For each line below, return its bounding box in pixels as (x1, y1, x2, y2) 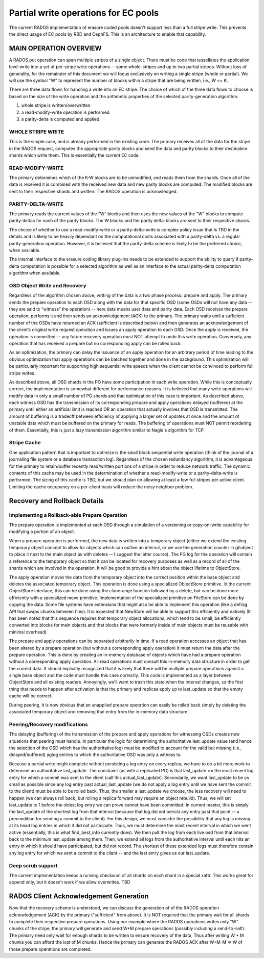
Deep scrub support (9, 862, 58, 869)
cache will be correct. (9, 693, 53, 699)
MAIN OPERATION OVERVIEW (9, 44, 102, 52)
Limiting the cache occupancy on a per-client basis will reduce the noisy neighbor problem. (9, 483, 194, 490)
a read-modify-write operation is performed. (21, 109, 111, 115)
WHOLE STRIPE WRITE (9, 128, 65, 135)
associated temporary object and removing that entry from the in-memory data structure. (9, 709, 189, 715)
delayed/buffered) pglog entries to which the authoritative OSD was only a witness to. (9, 752, 182, 757)
